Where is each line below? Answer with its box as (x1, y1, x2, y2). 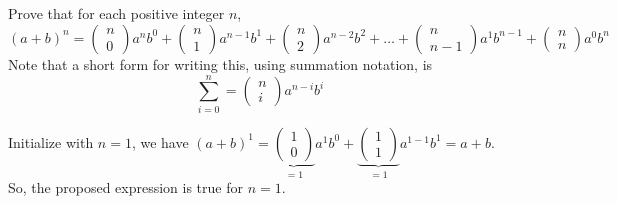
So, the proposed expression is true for (8, 177, 243, 198)
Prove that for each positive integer (8, 3, 225, 24)
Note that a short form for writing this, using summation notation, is (8, 53, 433, 74)
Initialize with (8, 131, 94, 152)
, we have (131, 131, 189, 152)
